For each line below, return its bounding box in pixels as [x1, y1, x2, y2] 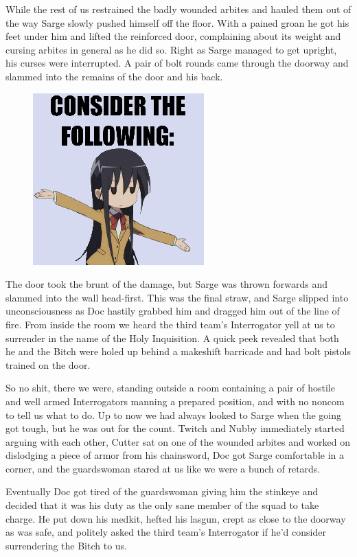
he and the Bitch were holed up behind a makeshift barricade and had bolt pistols [5, 344, 352, 359]
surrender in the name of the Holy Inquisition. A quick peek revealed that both [5, 330, 339, 345]
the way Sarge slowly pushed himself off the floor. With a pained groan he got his [5, 15, 349, 30]
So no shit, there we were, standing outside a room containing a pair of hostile [5, 380, 335, 395]
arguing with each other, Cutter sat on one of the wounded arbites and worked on [5, 434, 351, 448]
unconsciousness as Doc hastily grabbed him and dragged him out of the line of [5, 304, 340, 318]
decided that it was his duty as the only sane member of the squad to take [5, 498, 319, 512]
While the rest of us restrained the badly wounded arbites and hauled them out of [5, 2, 352, 16]
